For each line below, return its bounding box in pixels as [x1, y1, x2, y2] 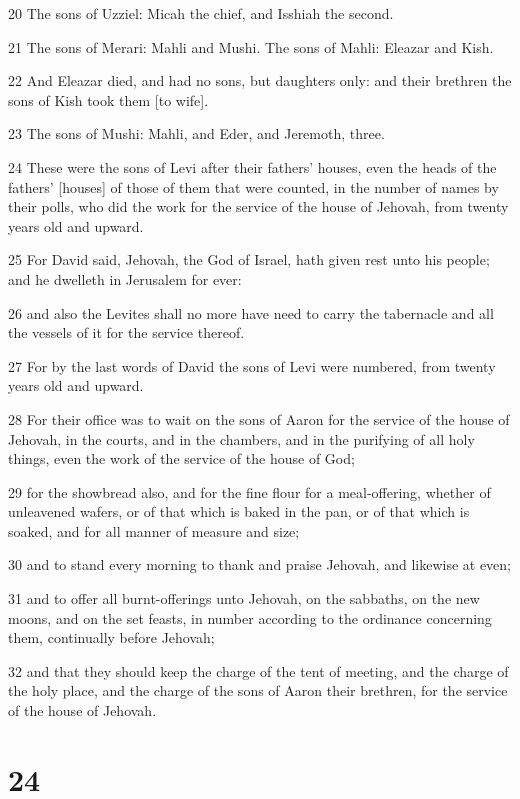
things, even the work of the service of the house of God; [8, 448, 355, 469]
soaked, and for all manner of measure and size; [8, 520, 300, 541]
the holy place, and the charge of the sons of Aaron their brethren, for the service [8, 680, 508, 701]
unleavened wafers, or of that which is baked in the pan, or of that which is [8, 501, 470, 522]
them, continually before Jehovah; [8, 627, 215, 648]
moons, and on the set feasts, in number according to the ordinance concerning [8, 607, 492, 628]
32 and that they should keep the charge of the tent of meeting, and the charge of [8, 660, 509, 681]
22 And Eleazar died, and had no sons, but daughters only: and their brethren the [8, 70, 512, 91]
